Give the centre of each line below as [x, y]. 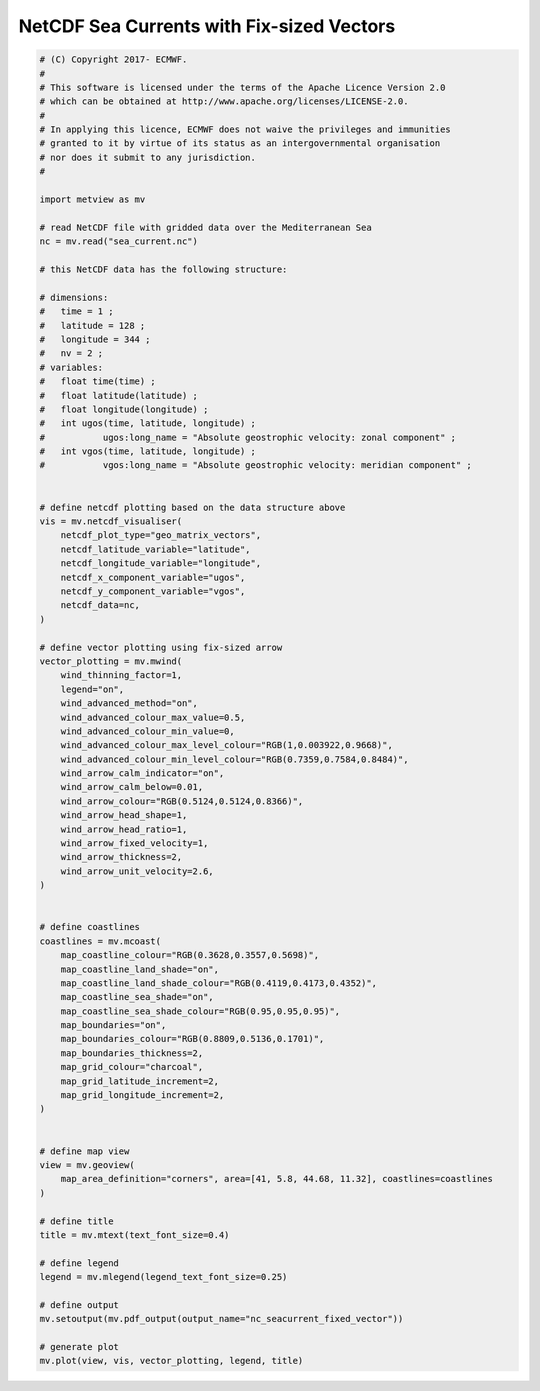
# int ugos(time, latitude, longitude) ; [148, 423]
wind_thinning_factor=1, [121, 675]
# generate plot [79, 1347]
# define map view [84, 1151]
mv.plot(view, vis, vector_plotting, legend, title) [171, 1361]
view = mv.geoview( [87, 1165]
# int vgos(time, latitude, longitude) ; [148, 451]
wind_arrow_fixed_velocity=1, [134, 843]
